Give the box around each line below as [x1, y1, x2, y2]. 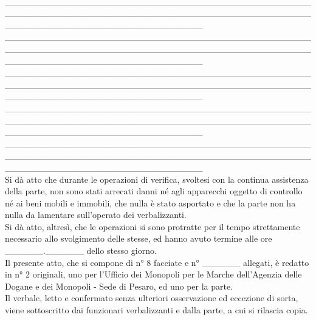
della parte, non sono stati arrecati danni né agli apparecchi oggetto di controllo [5, 185, 303, 197]
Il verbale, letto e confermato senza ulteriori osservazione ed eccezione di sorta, [5, 291, 298, 304]
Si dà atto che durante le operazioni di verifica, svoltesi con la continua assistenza [5, 172, 309, 185]
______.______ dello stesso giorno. [5, 244, 157, 257]
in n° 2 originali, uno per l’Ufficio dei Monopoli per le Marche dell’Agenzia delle [5, 268, 302, 281]
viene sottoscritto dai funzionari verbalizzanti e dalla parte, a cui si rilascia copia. [5, 304, 308, 316]
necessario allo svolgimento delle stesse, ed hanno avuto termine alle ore [5, 232, 272, 245]
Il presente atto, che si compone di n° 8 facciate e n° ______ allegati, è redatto [5, 256, 309, 268]
